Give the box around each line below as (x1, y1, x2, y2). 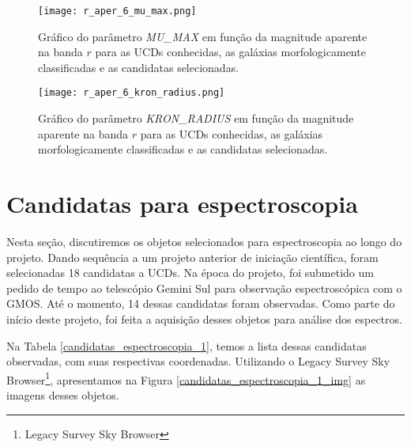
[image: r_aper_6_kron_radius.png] (38, 87, 225, 99)
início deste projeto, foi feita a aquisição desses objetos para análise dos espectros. (6, 310, 402, 327)
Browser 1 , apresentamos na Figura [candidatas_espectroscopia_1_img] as (6, 369, 366, 388)
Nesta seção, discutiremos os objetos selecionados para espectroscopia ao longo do (6, 233, 402, 249)
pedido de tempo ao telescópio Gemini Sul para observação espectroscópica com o (6, 279, 402, 296)
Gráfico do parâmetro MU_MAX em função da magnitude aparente (38, 28, 368, 44)
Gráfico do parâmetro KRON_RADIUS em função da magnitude (38, 110, 354, 127)
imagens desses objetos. (6, 387, 119, 403)
